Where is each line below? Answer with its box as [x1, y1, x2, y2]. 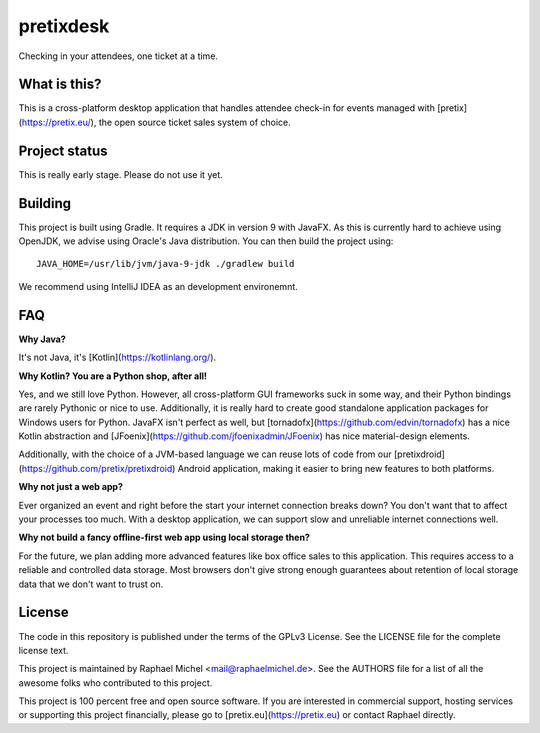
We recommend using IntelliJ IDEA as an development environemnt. [18, 280, 299, 292]
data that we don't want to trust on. [18, 578, 164, 590]
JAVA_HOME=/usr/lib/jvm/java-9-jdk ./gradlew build [36, 258, 295, 270]
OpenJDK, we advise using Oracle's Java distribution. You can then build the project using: [18, 235, 394, 247]
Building [18, 195, 72, 212]
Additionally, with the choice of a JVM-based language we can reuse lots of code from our [18, 448, 392, 460]
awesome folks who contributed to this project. [18, 676, 213, 689]
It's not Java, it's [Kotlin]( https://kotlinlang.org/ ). [18, 351, 217, 364]
